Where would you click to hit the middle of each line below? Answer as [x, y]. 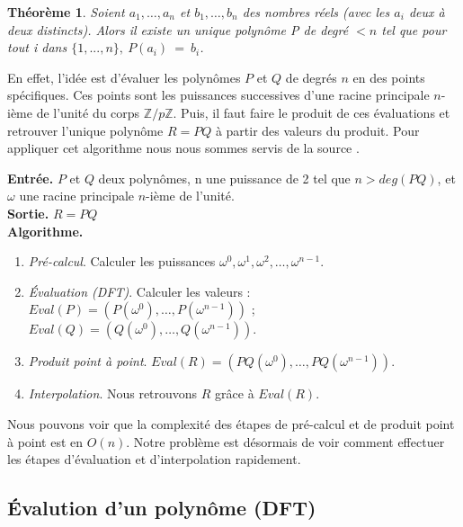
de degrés [311, 77]
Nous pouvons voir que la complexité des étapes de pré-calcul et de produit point [231, 423]
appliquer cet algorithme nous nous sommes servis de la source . [183, 148]
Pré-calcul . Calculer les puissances [122, 261]
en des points [389, 77]
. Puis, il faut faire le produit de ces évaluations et [312, 112]
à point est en [45, 441]
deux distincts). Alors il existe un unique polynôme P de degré [178, 29]
